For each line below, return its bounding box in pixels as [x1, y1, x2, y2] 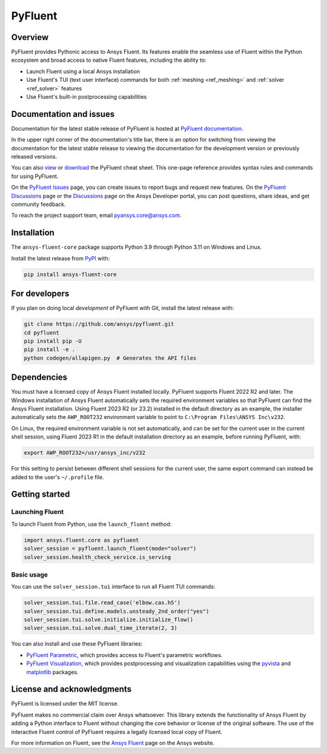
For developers [11, 288, 70, 299]
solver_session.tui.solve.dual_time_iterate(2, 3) [24, 624, 178, 632]
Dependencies [11, 372, 68, 383]
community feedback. [11, 200, 66, 208]
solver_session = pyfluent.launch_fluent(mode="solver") [24, 545, 197, 552]
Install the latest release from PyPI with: [11, 254, 110, 262]
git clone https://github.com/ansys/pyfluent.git [24, 321, 174, 328]
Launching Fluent [11, 508, 64, 516]
